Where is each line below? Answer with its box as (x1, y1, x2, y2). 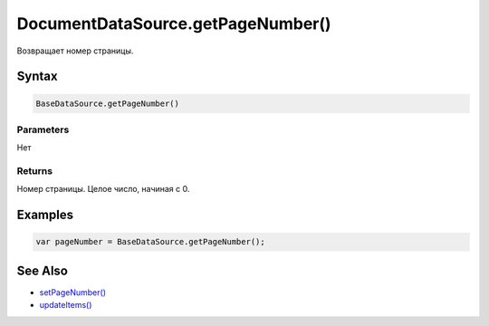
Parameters (16, 123, 70, 136)
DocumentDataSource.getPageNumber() (16, 14, 331, 34)
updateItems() (39, 300, 92, 311)
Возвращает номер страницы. (16, 45, 134, 56)
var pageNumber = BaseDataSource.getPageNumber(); (35, 236, 266, 247)
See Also (16, 263, 68, 278)
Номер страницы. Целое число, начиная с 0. (16, 184, 190, 195)
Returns (16, 165, 53, 177)
